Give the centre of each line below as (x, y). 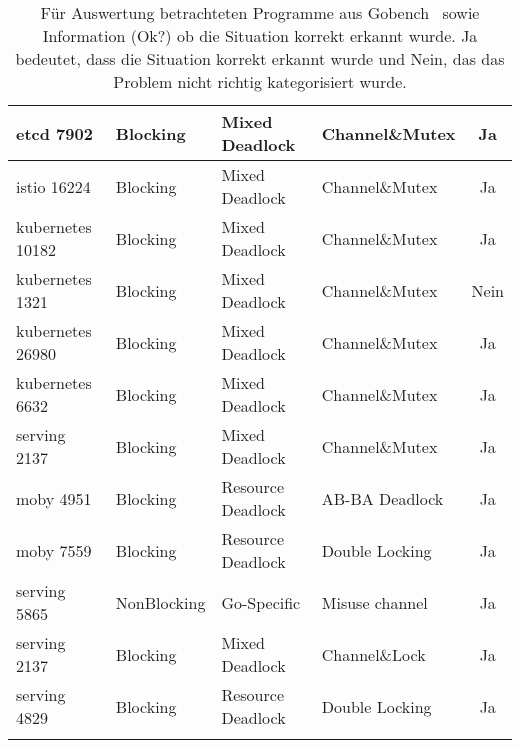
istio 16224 (53, 186)
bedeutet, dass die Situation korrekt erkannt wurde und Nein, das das (260, 58)
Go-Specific (261, 602)
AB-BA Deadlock (382, 498)
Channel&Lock (373, 654)
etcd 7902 (54, 133)
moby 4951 (54, 498)
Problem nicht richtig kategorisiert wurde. (260, 81)
